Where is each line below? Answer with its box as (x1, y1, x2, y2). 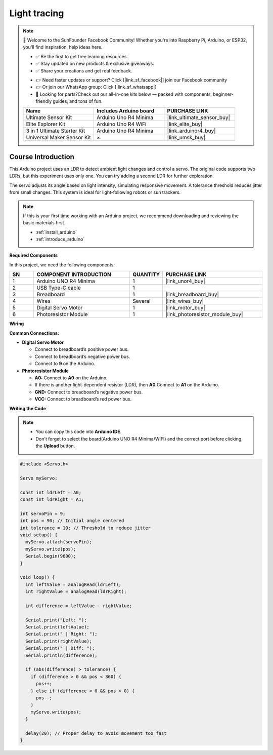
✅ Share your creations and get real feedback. (35, 67, 132, 73)
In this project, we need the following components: (9, 261, 115, 268)
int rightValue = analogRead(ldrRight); (25, 589, 127, 594)
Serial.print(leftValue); (25, 624, 89, 630)
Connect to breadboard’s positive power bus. (34, 346, 129, 352)
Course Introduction (9, 152, 74, 161)
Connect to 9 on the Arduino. (34, 361, 96, 367)
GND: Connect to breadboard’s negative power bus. (34, 389, 143, 395)
